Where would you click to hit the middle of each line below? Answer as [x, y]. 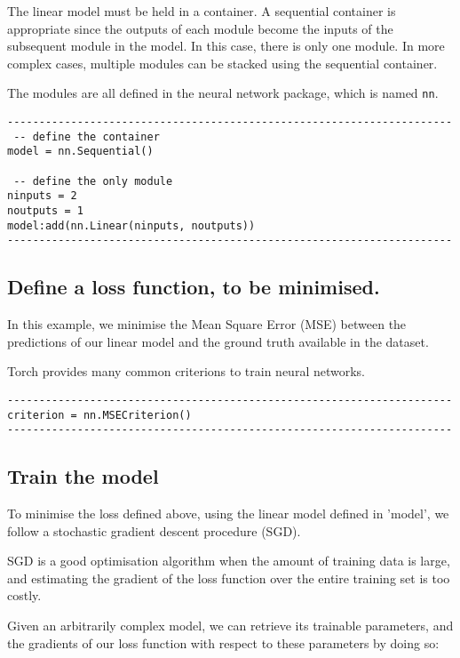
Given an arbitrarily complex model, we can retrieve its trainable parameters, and [230, 626]
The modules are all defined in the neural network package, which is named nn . [223, 93]
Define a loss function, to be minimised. [194, 287]
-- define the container [87, 136]
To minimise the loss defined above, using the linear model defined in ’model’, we [228, 514]
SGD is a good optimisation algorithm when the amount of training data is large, [229, 561]
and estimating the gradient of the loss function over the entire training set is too [229, 578]
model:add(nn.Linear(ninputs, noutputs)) [131, 225]
